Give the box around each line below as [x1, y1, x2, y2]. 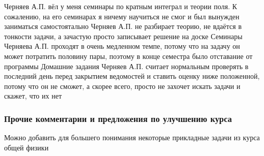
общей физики [4, 142, 49, 152]
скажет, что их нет [4, 90, 62, 101]
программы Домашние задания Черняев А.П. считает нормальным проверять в [4, 60, 249, 71]
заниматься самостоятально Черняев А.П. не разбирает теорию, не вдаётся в [4, 21, 242, 32]
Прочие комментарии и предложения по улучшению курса [4, 112, 232, 124]
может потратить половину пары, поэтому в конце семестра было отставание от [4, 50, 253, 61]
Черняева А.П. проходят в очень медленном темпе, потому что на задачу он [4, 41, 240, 51]
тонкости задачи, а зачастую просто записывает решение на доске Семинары [4, 30, 243, 41]
